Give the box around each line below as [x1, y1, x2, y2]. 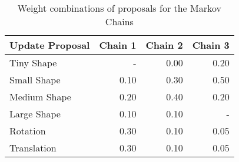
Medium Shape [9, 90, 71, 103]
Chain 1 [99, 38, 137, 52]
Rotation [9, 124, 46, 137]
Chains [105, 15, 134, 28]
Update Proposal [9, 38, 90, 52]
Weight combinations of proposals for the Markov [17, 1, 221, 15]
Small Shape [9, 73, 61, 86]
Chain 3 [192, 38, 230, 52]
